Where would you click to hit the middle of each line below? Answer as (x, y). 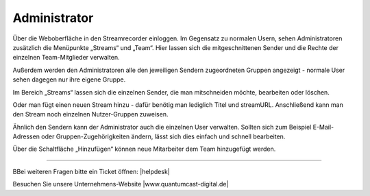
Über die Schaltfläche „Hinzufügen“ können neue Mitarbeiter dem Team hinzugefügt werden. (144, 149)
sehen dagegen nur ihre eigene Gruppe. (69, 79)
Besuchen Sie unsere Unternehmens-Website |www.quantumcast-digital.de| (121, 184)
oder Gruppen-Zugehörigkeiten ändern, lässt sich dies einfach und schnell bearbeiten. (163, 136)
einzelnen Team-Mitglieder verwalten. (66, 58)
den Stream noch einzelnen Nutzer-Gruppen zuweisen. (90, 114)
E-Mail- (323, 127)
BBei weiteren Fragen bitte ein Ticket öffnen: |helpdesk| (91, 171)
